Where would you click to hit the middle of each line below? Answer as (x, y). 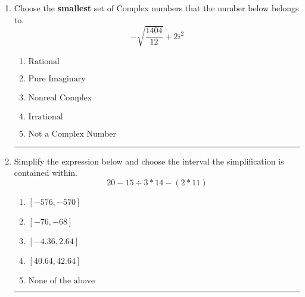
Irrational (46, 117)
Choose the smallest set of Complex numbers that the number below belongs (156, 8)
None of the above (62, 281)
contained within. (46, 173)
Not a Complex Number (72, 134)
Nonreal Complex (60, 98)
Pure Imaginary (57, 79)
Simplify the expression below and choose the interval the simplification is (149, 161)
